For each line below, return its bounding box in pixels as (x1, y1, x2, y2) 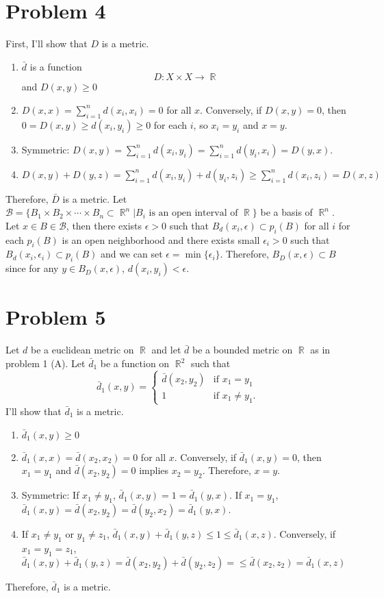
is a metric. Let (62, 191, 127, 205)
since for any (5, 261, 59, 275)
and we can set (100, 247, 163, 261)
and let (151, 342, 181, 357)
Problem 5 (5, 303, 106, 331)
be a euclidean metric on (31, 342, 134, 357)
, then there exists (66, 218, 142, 232)
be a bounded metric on (192, 342, 293, 357)
